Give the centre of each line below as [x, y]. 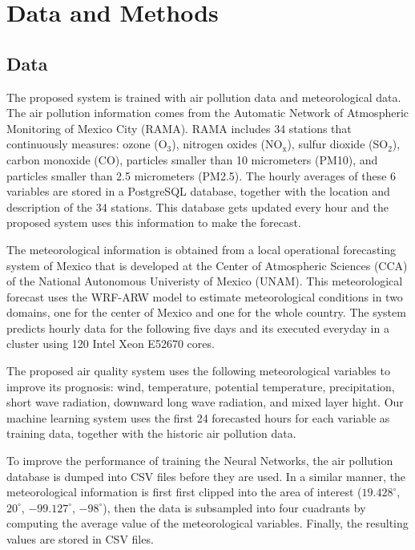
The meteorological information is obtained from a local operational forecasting [201, 249]
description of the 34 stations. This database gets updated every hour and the [197, 206]
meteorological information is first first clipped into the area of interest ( [184, 492]
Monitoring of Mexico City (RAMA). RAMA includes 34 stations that [179, 128]
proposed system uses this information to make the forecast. [154, 222]
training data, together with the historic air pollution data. [151, 433]
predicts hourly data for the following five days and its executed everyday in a [198, 328]
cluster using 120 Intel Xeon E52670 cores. [111, 344]
